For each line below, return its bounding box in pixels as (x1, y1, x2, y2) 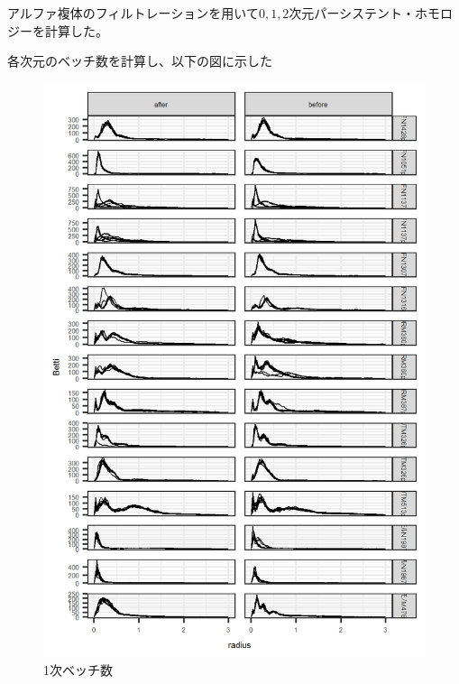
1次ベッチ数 (43, 660, 113, 679)
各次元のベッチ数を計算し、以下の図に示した (7, 51, 272, 70)
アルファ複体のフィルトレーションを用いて (7, 4, 259, 22)
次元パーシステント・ (289, 4, 416, 22)
